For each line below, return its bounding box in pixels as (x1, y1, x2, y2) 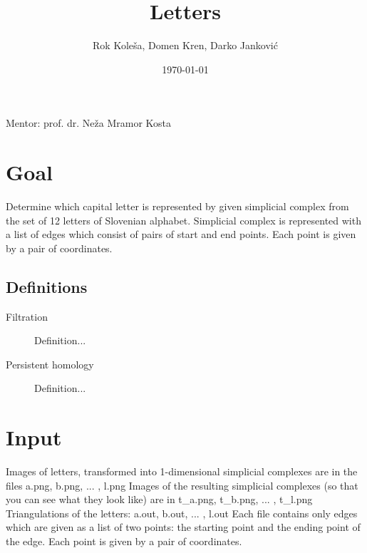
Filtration (6, 309, 48, 324)
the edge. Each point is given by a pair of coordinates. (6, 534, 242, 549)
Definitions (6, 275, 88, 297)
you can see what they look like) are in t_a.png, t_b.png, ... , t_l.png (6, 492, 313, 507)
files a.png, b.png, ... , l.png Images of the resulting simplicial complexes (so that (6, 477, 358, 492)
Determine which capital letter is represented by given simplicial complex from (6, 199, 349, 214)
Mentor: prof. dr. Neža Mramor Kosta (6, 115, 172, 130)
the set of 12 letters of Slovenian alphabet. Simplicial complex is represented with (6, 212, 361, 227)
